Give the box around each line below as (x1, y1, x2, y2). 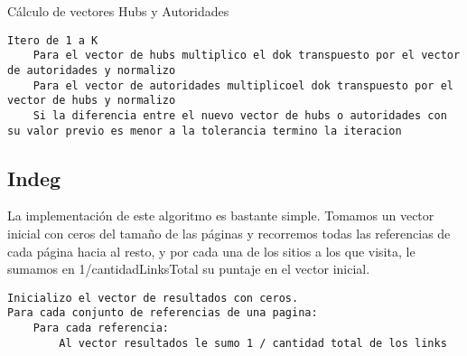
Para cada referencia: (33, 322, 169, 335)
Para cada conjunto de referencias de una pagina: (7, 306, 318, 320)
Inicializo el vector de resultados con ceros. (7, 291, 299, 304)
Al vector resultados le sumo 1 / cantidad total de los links (59, 336, 447, 350)
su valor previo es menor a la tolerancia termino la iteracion (7, 124, 402, 137)
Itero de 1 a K (7, 33, 98, 47)
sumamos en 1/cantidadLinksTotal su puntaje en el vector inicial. (7, 259, 370, 278)
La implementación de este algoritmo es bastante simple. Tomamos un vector (7, 206, 434, 225)
